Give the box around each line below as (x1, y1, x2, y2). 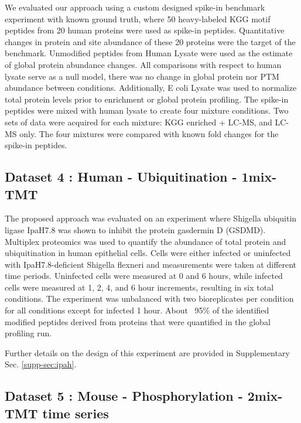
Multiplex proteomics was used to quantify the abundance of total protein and (5, 235, 286, 247)
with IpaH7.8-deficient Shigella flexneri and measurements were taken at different (5, 258, 297, 270)
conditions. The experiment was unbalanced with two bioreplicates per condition (5, 292, 294, 305)
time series (42, 404, 109, 422)
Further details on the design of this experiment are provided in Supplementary (5, 346, 290, 359)
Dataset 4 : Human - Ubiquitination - (5, 168, 237, 186)
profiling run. (5, 327, 52, 339)
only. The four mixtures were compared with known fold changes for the (19, 127, 279, 139)
